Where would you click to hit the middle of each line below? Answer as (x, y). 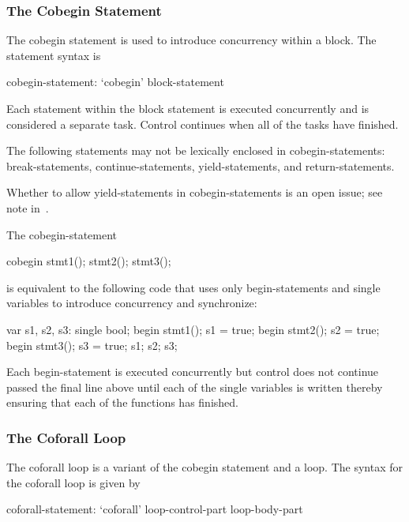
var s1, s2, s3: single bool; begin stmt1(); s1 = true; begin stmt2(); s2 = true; (193, 329)
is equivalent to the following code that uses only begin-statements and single (193, 287)
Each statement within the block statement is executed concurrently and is (188, 108)
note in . (28, 207)
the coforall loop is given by (73, 482)
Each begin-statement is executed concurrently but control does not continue (193, 372)
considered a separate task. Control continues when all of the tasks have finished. (203, 124)
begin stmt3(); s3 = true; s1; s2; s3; (92, 345)
